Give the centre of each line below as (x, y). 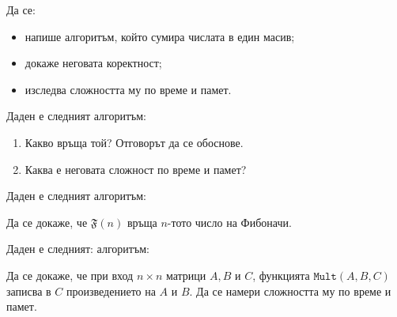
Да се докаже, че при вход (70, 275)
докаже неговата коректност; (93, 63)
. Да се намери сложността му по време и (290, 291)
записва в (29, 291)
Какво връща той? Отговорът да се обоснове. (134, 142)
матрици (186, 275)
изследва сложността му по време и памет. (128, 89)
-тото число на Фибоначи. (229, 222)
